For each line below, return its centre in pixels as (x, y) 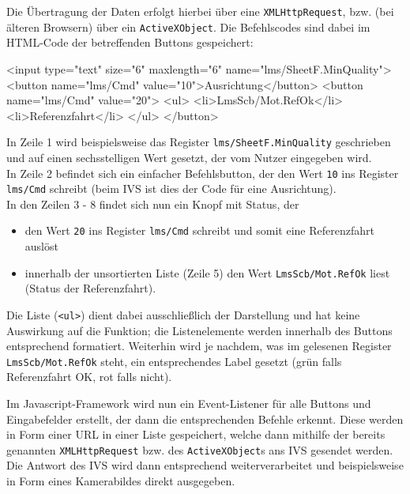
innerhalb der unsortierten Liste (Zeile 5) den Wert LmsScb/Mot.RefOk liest (207, 272)
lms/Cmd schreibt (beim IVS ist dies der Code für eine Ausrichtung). (171, 189)
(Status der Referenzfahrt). (90, 288)
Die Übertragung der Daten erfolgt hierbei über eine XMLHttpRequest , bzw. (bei (200, 11)
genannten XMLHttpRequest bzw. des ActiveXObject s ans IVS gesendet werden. (200, 449)
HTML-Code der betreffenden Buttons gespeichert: (130, 42)
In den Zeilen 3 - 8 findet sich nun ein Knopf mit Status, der (153, 204)
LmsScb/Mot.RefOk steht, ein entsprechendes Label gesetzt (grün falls (174, 361)
